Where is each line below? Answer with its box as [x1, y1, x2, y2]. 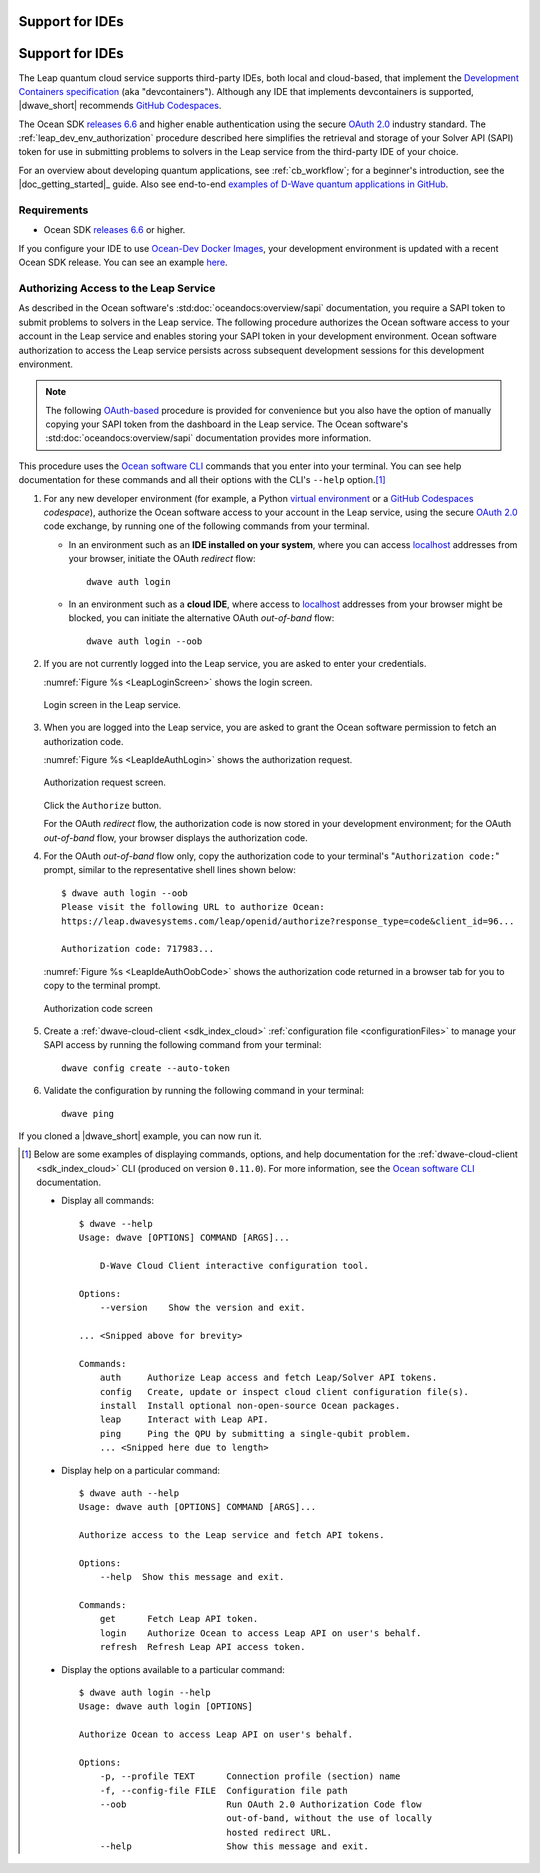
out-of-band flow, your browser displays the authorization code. [43, 831, 309, 844]
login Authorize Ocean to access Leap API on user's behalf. [100, 1627, 422, 1639]
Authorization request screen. [43, 776, 167, 789]
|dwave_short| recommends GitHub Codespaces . [18, 100, 222, 112]
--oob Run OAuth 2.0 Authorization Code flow [100, 1799, 422, 1810]
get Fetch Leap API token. [100, 1613, 259, 1625]
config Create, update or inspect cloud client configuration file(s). [100, 1386, 470, 1397]
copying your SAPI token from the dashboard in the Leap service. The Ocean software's [45, 418, 409, 430]
